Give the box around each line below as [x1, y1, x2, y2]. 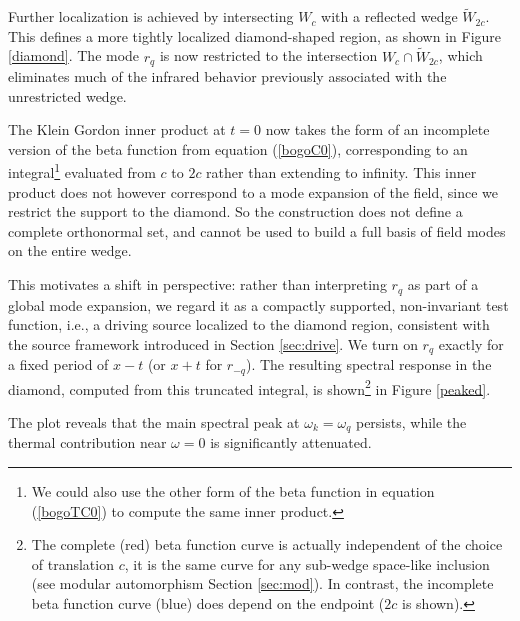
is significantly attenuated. [210, 432, 372, 453]
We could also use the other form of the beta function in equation [31, 480, 435, 501]
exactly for [438, 333, 504, 354]
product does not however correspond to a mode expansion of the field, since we [8, 181, 499, 202]
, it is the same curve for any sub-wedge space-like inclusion [124, 553, 490, 574]
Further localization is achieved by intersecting [8, 6, 294, 27]
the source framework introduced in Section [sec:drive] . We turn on [8, 333, 418, 354]
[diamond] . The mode [8, 45, 140, 66]
